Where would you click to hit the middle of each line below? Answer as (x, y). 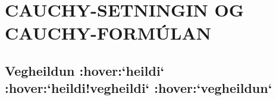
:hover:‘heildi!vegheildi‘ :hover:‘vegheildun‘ (139, 88)
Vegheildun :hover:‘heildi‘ (85, 70)
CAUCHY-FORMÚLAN (108, 33)
